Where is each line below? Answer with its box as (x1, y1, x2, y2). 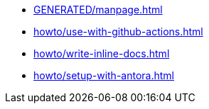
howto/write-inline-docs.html (33, 47, 170, 59)
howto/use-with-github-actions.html (33, 25, 203, 38)
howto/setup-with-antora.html (33, 69, 174, 81)
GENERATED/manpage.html (33, 4, 163, 16)
